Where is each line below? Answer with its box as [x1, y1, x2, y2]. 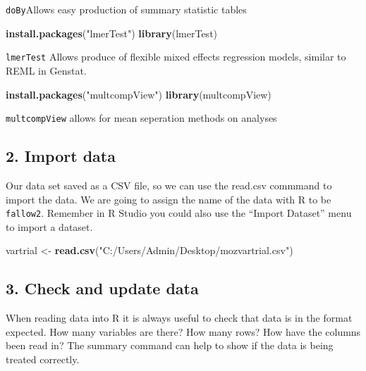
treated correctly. [6, 351, 80, 366]
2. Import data [6, 145, 116, 167]
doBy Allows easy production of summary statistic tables [6, 2, 247, 16]
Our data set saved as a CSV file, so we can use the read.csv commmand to [6, 177, 332, 192]
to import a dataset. [6, 219, 93, 234]
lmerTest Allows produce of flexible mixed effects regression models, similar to [6, 49, 346, 64]
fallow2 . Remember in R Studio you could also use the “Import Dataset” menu [6, 206, 352, 220]
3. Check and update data [6, 277, 199, 299]
